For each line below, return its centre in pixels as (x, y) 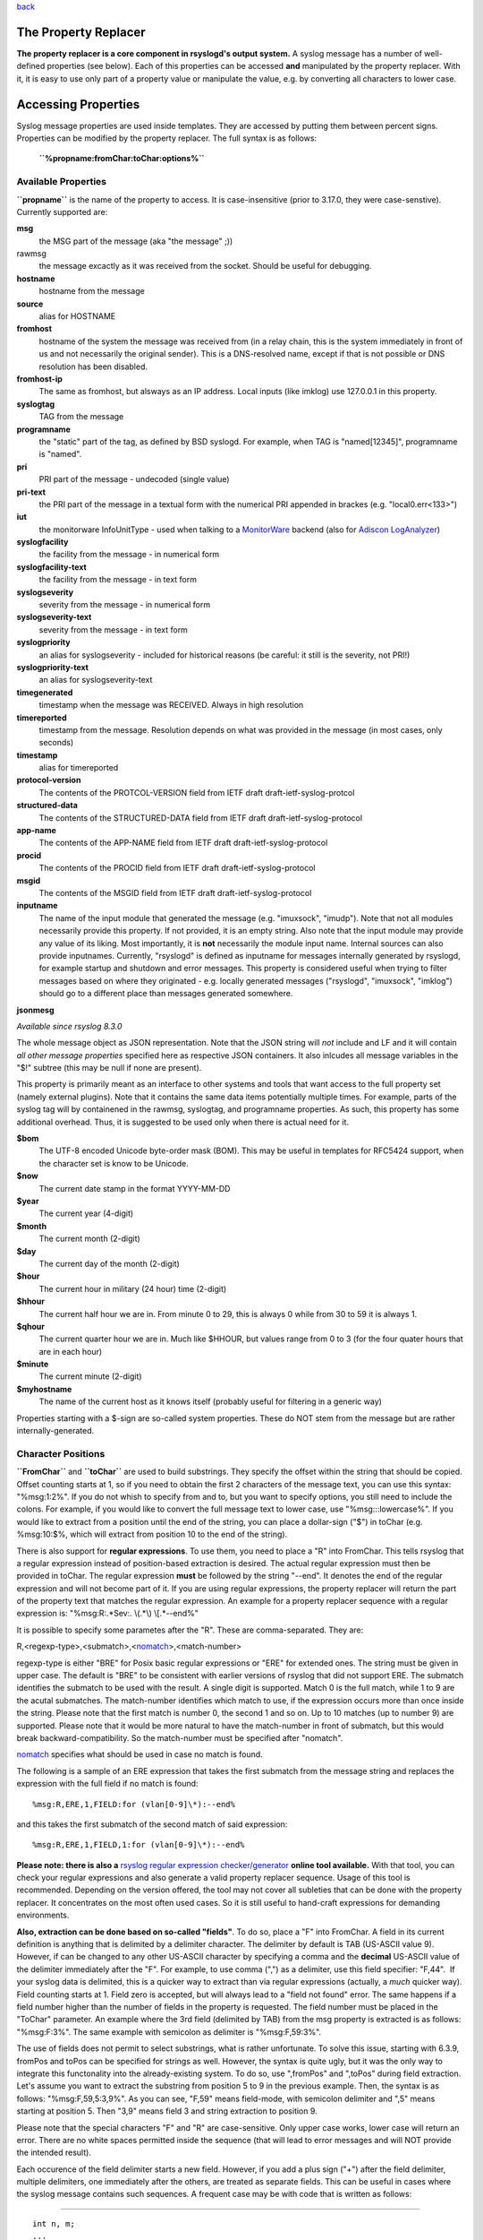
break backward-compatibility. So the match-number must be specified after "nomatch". (180, 1737)
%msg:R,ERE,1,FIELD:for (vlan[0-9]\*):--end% (134, 1804)
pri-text (31, 492)
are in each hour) (71, 1351)
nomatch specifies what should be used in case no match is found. (140, 1754)
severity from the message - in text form (113, 629)
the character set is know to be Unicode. (114, 1163)
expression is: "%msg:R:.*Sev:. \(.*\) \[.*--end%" (107, 1614)
